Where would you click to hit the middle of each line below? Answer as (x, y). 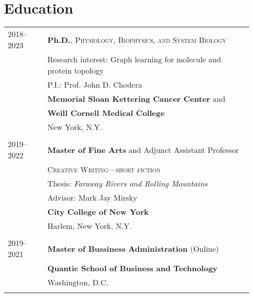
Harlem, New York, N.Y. (90, 226)
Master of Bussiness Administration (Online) (133, 248)
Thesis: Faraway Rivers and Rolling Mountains (127, 184)
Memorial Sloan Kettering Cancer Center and (136, 99)
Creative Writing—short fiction (104, 169)
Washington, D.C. (78, 282)
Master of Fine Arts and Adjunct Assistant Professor (143, 149)
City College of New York (98, 212)
